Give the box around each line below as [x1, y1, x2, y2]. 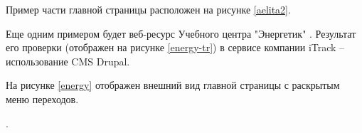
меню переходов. [6, 91, 79, 106]
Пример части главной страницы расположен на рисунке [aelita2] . [6, 2, 291, 16]
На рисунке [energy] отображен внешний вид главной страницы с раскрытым [6, 78, 340, 92]
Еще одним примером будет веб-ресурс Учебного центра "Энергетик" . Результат [6, 26, 356, 41]
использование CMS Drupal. [6, 53, 130, 68]
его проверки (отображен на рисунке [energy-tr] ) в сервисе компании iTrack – [6, 40, 345, 55]
